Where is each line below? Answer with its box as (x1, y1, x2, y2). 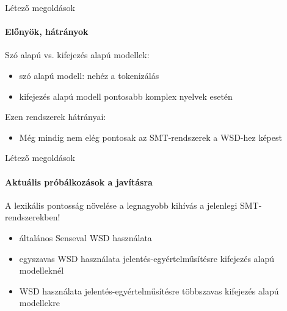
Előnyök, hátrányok (5, 25, 89, 38)
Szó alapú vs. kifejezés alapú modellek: (5, 48, 150, 61)
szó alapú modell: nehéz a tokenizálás (19, 69, 159, 81)
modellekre (19, 296, 60, 309)
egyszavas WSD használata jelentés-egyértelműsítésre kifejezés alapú (19, 252, 275, 264)
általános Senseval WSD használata (19, 231, 152, 244)
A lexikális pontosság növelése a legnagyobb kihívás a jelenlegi (5, 198, 238, 211)
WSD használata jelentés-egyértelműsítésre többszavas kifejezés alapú (19, 284, 279, 297)
